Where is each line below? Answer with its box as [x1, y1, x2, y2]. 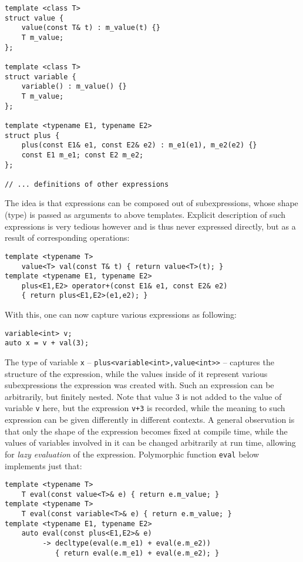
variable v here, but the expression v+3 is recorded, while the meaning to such [5, 402, 285, 414]
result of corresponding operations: [5, 231, 130, 244]
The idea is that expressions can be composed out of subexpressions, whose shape [5, 197, 298, 209]
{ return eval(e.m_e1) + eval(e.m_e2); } [55, 548, 220, 557]
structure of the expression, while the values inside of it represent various [5, 367, 268, 379]
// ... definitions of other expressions [5, 180, 169, 189]
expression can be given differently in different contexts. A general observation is [5, 413, 295, 426]
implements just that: [5, 459, 82, 472]
